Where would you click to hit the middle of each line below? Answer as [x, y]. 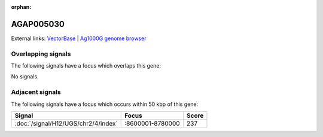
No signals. [25, 77]
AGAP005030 [38, 24]
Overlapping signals [41, 54]
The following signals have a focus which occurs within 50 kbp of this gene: [105, 104]
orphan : [21, 7]
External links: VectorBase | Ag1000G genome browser [79, 38]
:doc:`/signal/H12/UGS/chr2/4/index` [66, 123]
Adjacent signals [36, 92]
